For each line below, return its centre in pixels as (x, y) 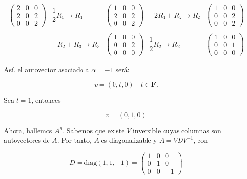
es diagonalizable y (129, 140)
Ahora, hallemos (28, 130)
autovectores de (27, 140)
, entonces (46, 100)
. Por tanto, (74, 140)
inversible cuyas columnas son (177, 130)
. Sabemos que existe (94, 130)
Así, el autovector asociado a (47, 69)
